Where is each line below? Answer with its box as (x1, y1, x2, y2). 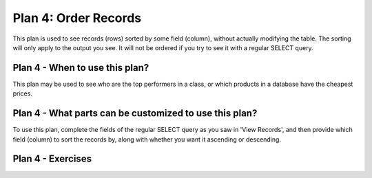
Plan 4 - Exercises (12, 153, 92, 165)
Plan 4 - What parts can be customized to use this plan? (12, 107, 258, 120)
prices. (12, 89, 32, 98)
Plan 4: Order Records (12, 10, 142, 25)
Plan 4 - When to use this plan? (12, 62, 149, 74)
